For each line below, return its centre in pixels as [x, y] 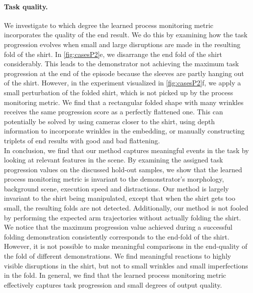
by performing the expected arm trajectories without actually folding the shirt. [123, 217]
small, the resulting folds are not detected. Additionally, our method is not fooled [126, 208]
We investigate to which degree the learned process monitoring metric [109, 25]
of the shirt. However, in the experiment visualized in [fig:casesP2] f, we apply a [123, 83]
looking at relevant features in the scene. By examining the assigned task [114, 160]
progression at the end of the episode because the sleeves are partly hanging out [124, 73]
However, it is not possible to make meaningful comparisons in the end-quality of [126, 246]
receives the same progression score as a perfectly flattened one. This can [114, 112]
